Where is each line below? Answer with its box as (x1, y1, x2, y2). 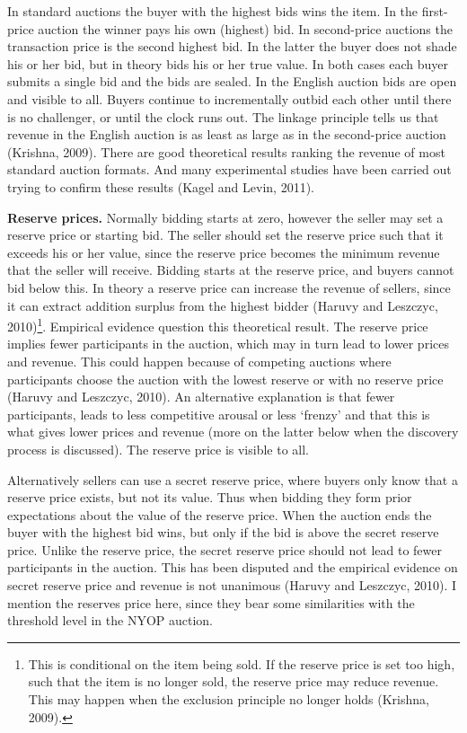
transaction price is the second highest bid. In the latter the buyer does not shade (7, 37, 457, 56)
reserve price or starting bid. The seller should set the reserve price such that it (7, 225, 444, 244)
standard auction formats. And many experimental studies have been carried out (7, 160, 452, 179)
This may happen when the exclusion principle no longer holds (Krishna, (28, 690, 429, 709)
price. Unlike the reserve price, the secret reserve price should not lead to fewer (7, 540, 442, 559)
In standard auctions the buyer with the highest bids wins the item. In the (7, 2, 419, 20)
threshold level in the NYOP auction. (7, 611, 213, 630)
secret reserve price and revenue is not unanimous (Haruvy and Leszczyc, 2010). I (7, 576, 457, 595)
